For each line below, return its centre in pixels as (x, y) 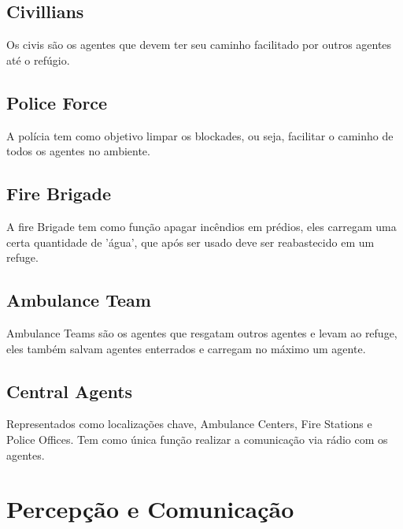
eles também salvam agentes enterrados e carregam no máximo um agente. (186, 348)
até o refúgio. (38, 60)
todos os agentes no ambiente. (78, 151)
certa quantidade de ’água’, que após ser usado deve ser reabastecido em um (190, 242)
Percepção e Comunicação (150, 509)
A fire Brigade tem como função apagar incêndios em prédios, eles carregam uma (201, 226)
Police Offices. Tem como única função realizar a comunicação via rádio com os (197, 439)
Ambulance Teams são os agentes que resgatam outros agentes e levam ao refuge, (202, 332)
